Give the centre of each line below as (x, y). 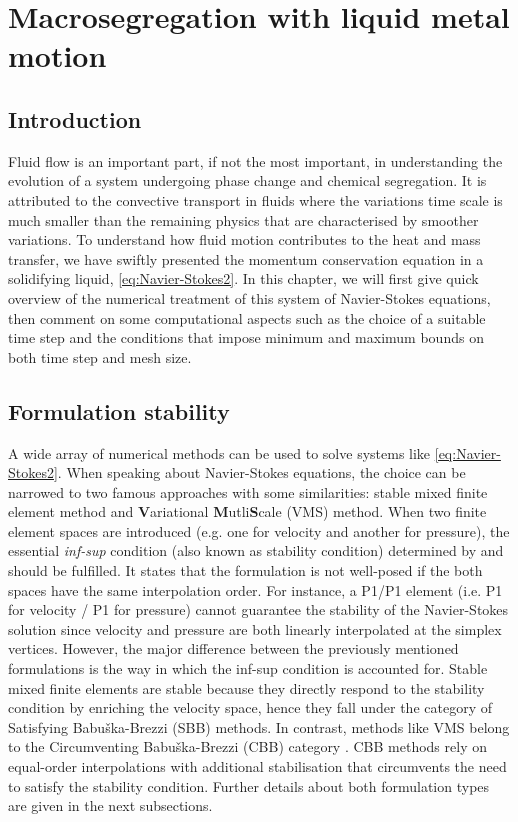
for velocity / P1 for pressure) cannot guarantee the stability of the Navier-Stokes (258, 609)
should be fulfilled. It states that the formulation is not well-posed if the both (245, 570)
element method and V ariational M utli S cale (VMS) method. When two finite (247, 511)
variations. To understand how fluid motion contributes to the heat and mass (244, 239)
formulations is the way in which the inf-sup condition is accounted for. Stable (248, 668)
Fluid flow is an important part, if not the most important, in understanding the (255, 160)
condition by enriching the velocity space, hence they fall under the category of (250, 707)
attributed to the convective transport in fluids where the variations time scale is (255, 199)
